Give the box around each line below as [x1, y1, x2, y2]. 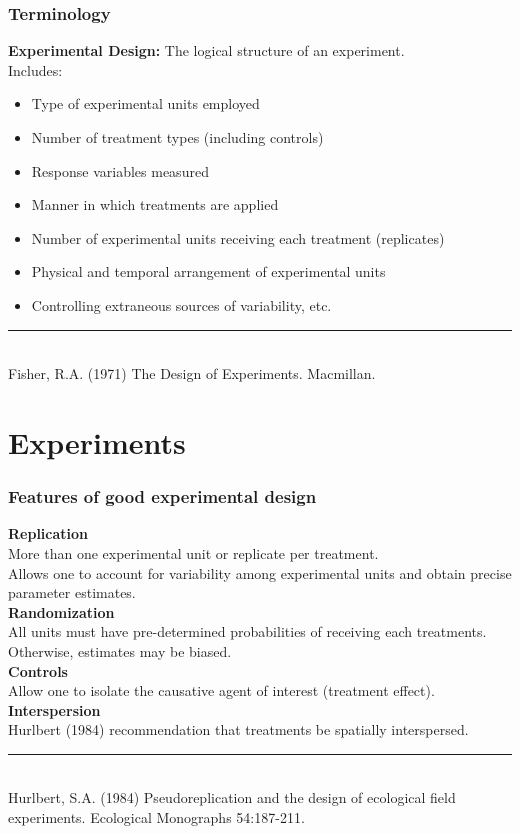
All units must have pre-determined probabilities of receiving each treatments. [8, 621, 487, 642]
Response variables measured [31, 160, 209, 181]
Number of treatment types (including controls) [31, 127, 324, 147]
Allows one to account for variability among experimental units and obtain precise [8, 562, 512, 583]
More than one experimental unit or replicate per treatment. [8, 542, 379, 563]
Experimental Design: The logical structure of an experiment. [8, 40, 405, 61]
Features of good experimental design [8, 484, 317, 509]
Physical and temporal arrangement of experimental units [31, 261, 386, 282]
